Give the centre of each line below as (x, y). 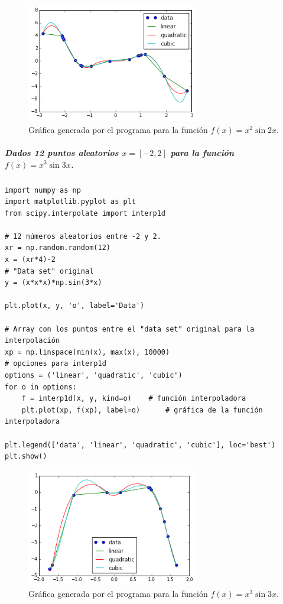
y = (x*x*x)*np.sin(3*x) (53, 283)
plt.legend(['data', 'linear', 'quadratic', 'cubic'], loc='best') (140, 445)
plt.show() (26, 457)
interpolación (32, 341)
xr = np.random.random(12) (58, 248)
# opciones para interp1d (56, 364)
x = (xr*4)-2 (30, 260)
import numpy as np (43, 190)
